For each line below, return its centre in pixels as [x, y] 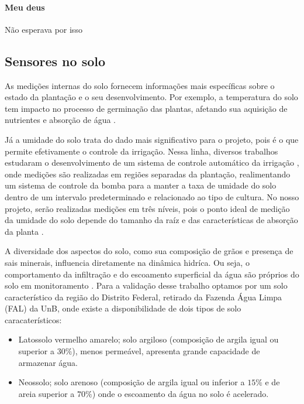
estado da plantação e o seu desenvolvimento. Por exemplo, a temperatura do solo [151, 97]
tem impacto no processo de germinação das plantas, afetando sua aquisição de [146, 108]
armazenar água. [48, 362]
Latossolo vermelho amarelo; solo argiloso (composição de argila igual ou [148, 339]
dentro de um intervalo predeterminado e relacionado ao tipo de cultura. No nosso [152, 196]
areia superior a [46, 393]
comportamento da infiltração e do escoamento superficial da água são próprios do [152, 274]
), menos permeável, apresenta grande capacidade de [166, 351]
